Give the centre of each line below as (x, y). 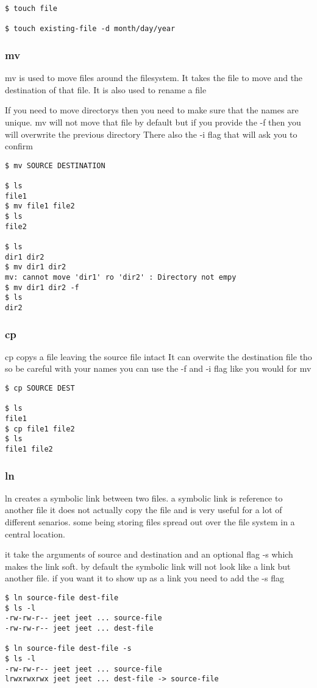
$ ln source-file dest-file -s (68, 649)
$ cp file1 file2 (40, 429)
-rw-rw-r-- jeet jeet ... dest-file (79, 628)
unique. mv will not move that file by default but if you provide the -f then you (153, 122)
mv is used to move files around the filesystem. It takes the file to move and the (154, 78)
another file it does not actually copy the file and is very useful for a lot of (144, 510)
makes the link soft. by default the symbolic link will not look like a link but (148, 566)
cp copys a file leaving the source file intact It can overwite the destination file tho (158, 356)
